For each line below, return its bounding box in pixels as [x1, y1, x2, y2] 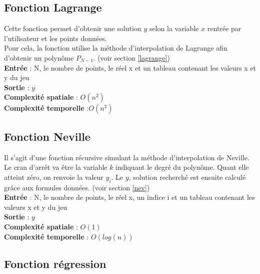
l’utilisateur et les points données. [4, 33, 107, 43]
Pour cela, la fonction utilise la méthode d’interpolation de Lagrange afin [4, 43, 227, 53]
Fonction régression [4, 255, 106, 271]
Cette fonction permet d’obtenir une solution [4, 23, 141, 34]
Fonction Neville [4, 128, 90, 144]
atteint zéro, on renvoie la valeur [4, 171, 103, 182]
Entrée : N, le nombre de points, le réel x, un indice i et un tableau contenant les [4, 192, 255, 202]
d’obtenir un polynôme [4, 52, 74, 63]
